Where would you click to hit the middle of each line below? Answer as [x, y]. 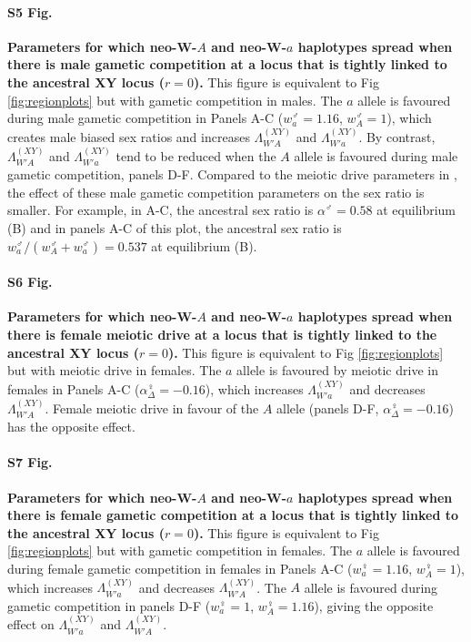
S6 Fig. [30, 282]
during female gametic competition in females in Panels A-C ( [180, 569]
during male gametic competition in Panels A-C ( [145, 118]
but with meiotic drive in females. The [115, 370]
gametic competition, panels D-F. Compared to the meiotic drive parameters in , [232, 174]
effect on [31, 624]
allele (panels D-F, [328, 408]
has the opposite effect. [71, 427]
